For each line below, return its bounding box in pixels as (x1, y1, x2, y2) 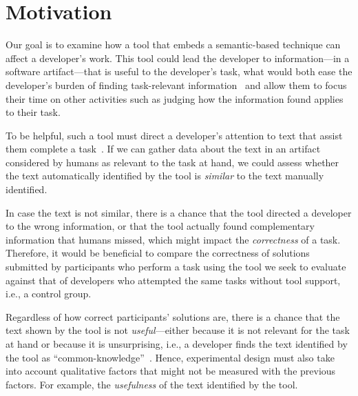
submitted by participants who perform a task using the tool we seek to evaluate (6, 259, 346, 274)
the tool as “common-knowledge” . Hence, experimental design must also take (6, 350, 335, 364)
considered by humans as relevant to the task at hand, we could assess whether (6, 155, 339, 169)
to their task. (6, 105, 61, 119)
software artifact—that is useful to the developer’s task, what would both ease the (6, 64, 352, 79)
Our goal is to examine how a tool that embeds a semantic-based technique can (6, 37, 341, 52)
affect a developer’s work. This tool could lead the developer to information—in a (6, 50, 350, 65)
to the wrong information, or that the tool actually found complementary (6, 219, 315, 233)
